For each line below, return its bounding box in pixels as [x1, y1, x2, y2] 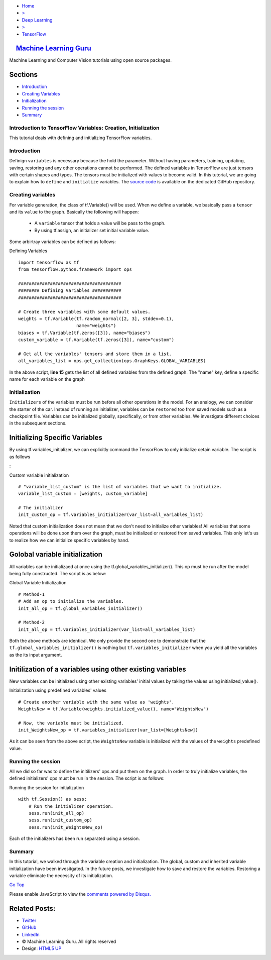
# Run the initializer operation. [28, 803, 114, 809]
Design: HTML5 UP [22, 945, 62, 951]
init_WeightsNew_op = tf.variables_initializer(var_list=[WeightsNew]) [18, 727, 198, 733]
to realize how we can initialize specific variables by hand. [9, 537, 129, 543]
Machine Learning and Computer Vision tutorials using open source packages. [9, 57, 172, 63]
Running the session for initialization [9, 784, 84, 791]
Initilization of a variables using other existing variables [9, 665, 186, 673]
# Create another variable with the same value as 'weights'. [18, 699, 175, 705]
